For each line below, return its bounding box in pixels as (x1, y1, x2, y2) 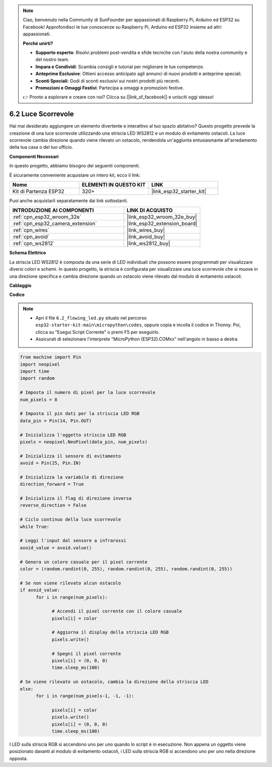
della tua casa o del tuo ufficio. (9, 144, 74, 150)
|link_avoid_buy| (126, 233, 165, 241)
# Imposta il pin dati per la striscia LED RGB (20, 411, 140, 417)
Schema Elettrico (9, 250, 46, 256)
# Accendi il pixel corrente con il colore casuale (51, 608, 182, 614)
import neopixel (20, 361, 60, 367)
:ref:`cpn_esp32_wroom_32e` (12, 213, 82, 220)
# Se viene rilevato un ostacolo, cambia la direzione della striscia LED (20, 679, 209, 685)
